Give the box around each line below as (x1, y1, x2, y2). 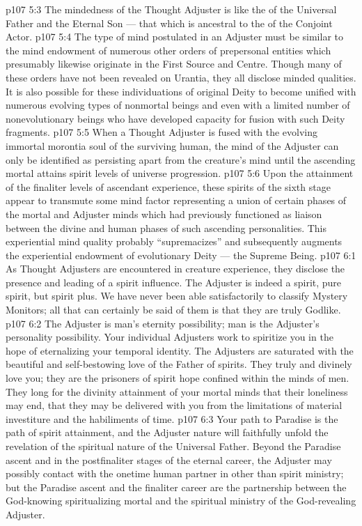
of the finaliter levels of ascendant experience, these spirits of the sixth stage (6, 179, 331, 194)
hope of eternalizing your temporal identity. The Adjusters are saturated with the (6, 343, 354, 357)
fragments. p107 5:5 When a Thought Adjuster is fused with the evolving (6, 125, 318, 139)
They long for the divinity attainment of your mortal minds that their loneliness (6, 384, 348, 399)
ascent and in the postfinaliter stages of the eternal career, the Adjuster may (6, 452, 332, 467)
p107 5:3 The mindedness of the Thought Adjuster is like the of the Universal (6, 2, 337, 16)
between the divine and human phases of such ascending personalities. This (6, 220, 327, 235)
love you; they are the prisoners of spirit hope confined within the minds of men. (6, 371, 349, 385)
